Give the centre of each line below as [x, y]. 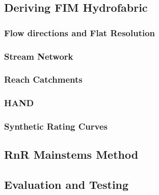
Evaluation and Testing [67, 185]
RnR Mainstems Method [71, 154]
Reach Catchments [43, 79]
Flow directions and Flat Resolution [80, 32]
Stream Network [39, 56]
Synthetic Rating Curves [56, 126]
